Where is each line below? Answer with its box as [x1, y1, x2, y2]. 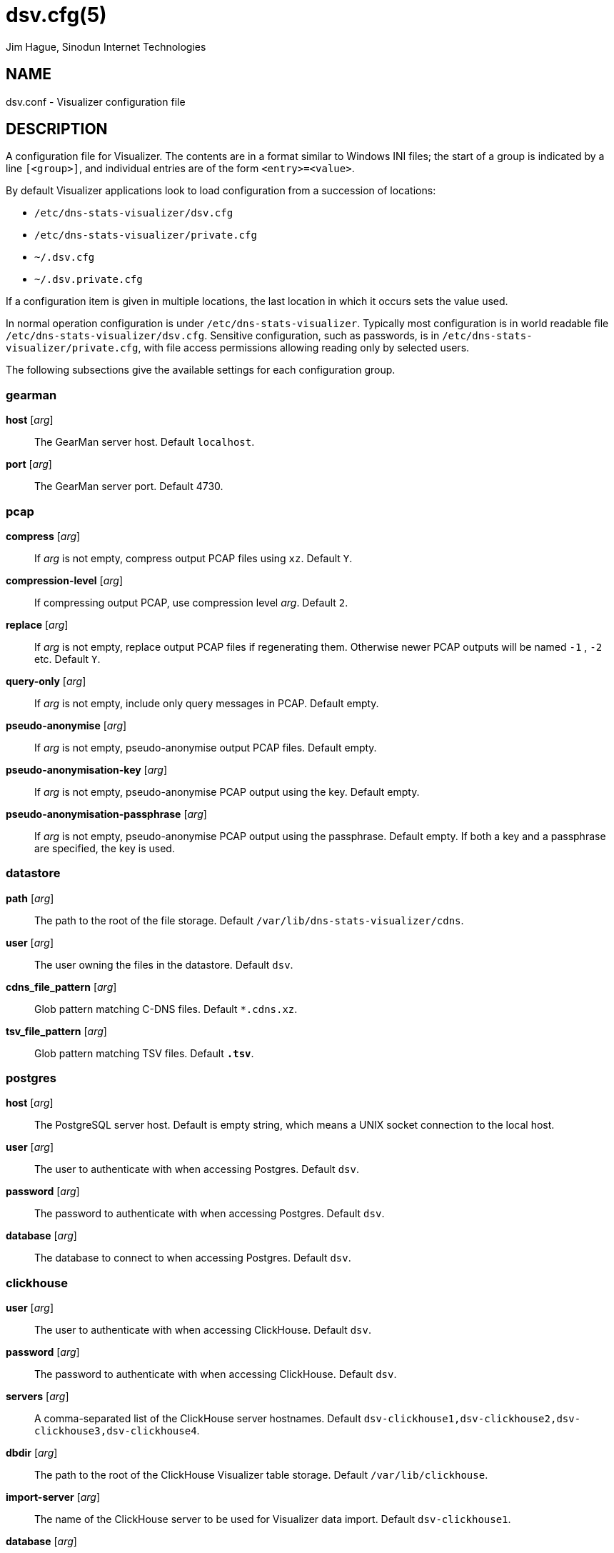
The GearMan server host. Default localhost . [34, 436, 255, 449]
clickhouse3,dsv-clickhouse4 [34, 1425, 197, 1437]
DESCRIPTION [6, 120, 108, 139]
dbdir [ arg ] [6, 1447, 58, 1459]
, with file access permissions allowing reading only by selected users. [138, 341, 470, 354]
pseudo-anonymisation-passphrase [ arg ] [6, 807, 207, 820]
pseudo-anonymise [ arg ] [6, 719, 127, 731]
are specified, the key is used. [34, 842, 175, 854]
